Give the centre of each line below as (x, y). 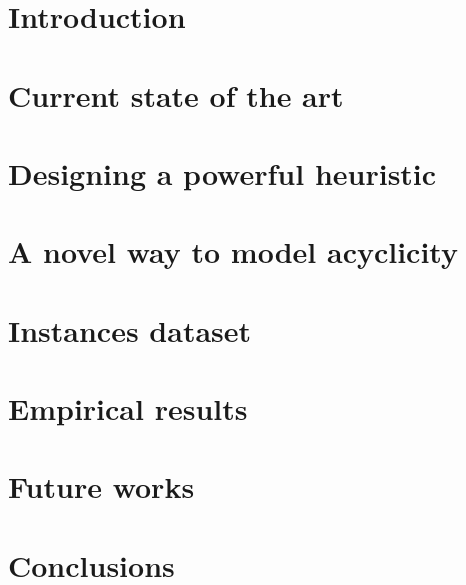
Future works (101, 486)
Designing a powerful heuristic (222, 172)
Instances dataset (130, 329)
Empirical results (128, 408)
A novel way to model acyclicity (233, 251)
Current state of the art (176, 94)
